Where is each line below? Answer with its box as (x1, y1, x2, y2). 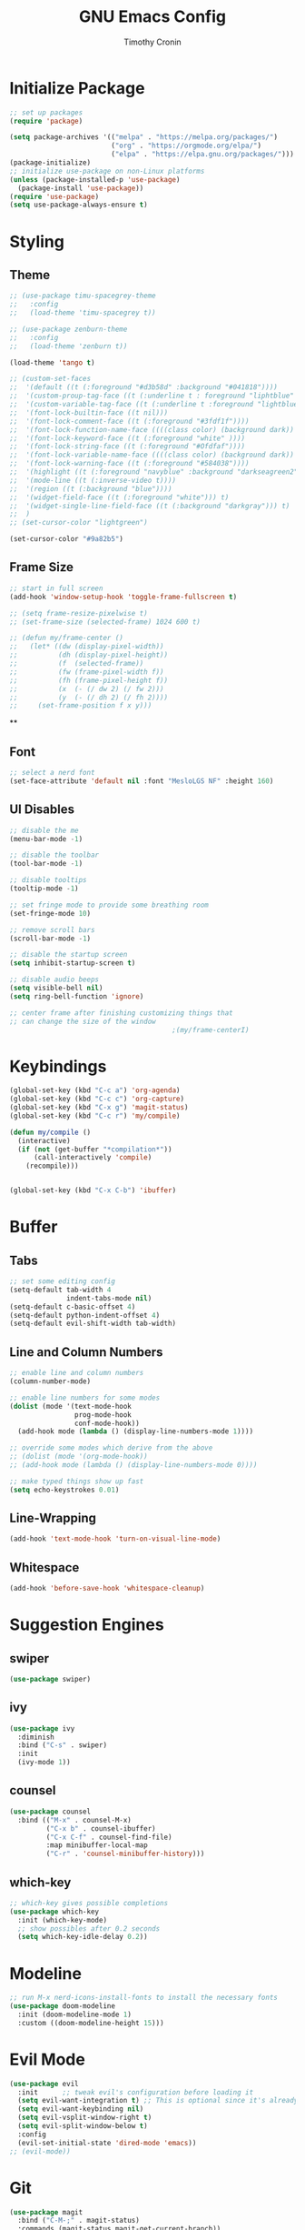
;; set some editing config (9, 1277, 116, 1286)
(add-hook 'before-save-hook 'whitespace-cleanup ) (9, 1584, 205, 1593)
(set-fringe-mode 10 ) (9, 909, 92, 918)
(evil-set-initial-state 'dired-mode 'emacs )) (17, 2138, 197, 2147)
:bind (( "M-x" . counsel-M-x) (17, 1815, 132, 1824)
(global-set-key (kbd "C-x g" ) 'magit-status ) (9, 1103, 189, 1112)
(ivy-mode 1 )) (17, 1758, 71, 1767)
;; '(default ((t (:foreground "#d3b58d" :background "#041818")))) (9, 383, 279, 392)
